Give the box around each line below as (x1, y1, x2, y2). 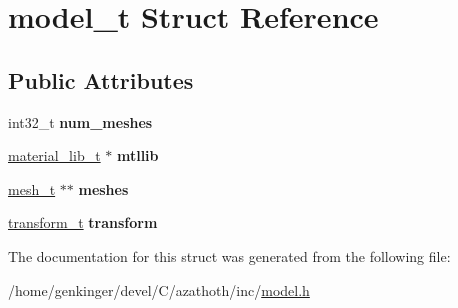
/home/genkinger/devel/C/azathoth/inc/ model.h (8, 279, 310, 300)
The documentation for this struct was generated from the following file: (8, 245, 451, 266)
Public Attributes (8, 64, 194, 95)
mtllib (116, 145, 159, 166)
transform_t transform (8, 212, 158, 233)
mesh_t (8, 178, 56, 199)
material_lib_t (8, 145, 101, 166)
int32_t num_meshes (8, 111, 153, 132)
